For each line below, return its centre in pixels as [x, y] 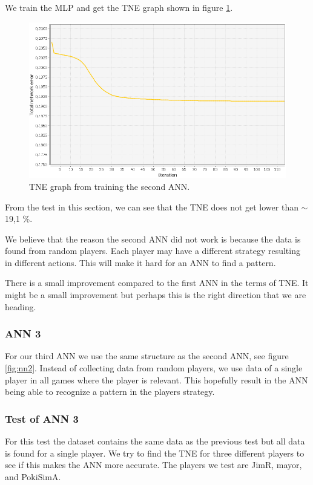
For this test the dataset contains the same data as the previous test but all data [155, 441]
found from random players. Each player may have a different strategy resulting [153, 251]
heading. [21, 306]
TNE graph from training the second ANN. [110, 186]
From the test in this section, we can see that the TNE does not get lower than [152, 207]
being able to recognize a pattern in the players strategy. [110, 392]
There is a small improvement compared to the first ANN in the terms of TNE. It [157, 283]
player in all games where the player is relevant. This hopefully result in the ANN [156, 379]
